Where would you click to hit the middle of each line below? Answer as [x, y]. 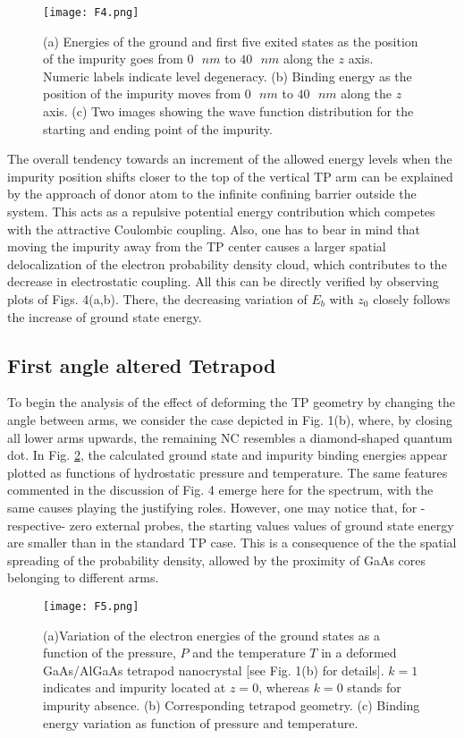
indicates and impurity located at [135, 687]
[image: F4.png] [91, 13]
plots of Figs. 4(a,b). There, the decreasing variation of [157, 298]
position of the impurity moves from [142, 93]
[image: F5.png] [91, 606]
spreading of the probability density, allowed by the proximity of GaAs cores [217, 560]
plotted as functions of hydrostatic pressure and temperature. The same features [228, 472]
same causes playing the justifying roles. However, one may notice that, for [212, 507]
